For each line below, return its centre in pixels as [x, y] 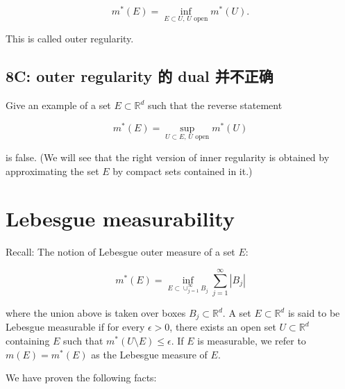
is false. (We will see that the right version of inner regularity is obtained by [168, 157]
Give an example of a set [58, 105]
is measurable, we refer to [252, 341]
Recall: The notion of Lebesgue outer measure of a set [120, 252]
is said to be [314, 313]
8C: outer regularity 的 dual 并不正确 [140, 76]
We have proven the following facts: [81, 378]
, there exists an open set [223, 327]
